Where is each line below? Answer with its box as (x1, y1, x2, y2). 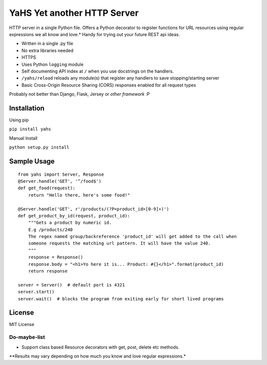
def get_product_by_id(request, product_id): (18, 213, 131, 218)
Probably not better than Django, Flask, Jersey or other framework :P (9, 91, 150, 97)
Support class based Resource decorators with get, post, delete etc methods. (21, 344, 180, 350)
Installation (9, 104, 44, 112)
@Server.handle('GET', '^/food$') (18, 178, 101, 184)
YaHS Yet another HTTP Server (9, 7, 139, 18)
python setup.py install (9, 145, 69, 150)
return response (28, 268, 68, 274)
